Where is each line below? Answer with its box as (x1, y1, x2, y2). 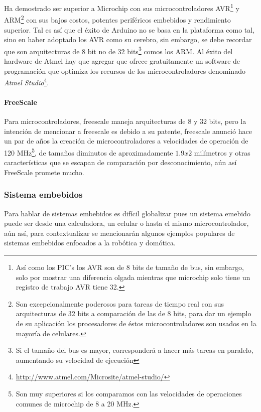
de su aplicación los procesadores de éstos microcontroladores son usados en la (16, 318, 256, 328)
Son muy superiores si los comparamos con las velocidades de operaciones (16, 388, 242, 398)
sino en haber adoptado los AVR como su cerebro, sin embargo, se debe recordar (4, 34, 252, 45)
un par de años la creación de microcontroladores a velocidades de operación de (4, 135, 248, 146)
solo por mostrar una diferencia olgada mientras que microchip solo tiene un (16, 271, 250, 282)
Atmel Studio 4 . (4, 76, 49, 87)
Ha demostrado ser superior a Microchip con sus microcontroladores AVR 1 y (4, 2, 239, 13)
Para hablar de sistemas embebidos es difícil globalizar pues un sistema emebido (4, 208, 250, 218)
